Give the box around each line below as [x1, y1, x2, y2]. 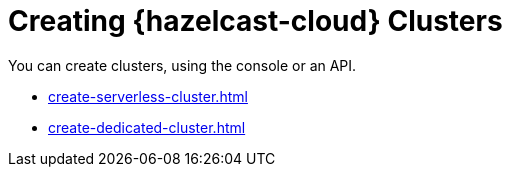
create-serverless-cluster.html [48, 87, 248, 105]
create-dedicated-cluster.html [48, 118, 246, 136]
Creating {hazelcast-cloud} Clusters [8, 4, 503, 38]
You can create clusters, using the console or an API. [8, 56, 357, 74]
